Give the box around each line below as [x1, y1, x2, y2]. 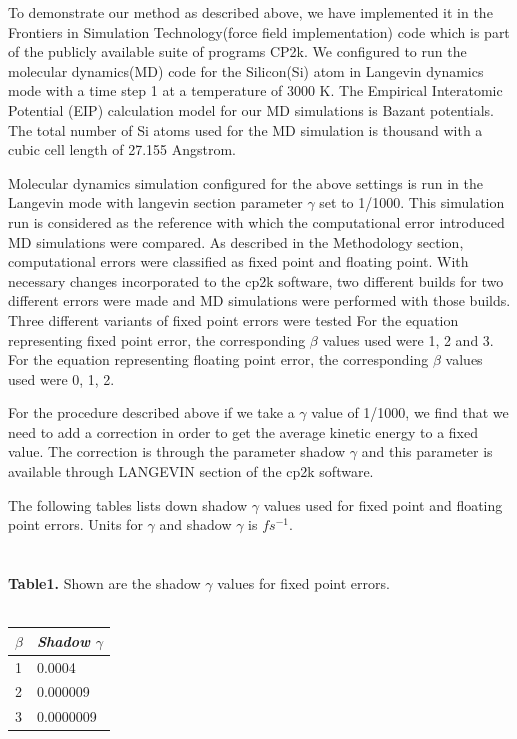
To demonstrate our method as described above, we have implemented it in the [8, 2, 493, 22]
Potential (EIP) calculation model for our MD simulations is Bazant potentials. [8, 99, 494, 120]
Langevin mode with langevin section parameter [8, 192, 303, 213]
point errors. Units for [8, 514, 143, 535]
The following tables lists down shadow [8, 494, 248, 515]
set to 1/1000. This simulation [319, 192, 505, 213]
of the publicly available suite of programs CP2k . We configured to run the [8, 41, 467, 62]
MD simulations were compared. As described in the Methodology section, [8, 231, 464, 252]
